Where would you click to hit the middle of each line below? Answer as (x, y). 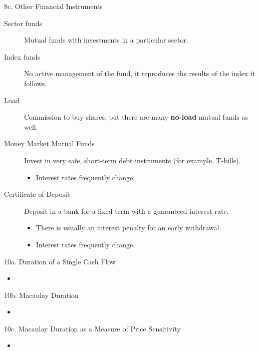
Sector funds (23, 23)
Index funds (22, 56)
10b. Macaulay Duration (41, 295)
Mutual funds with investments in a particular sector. (106, 40)
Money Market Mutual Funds (49, 143)
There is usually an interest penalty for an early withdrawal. (128, 228)
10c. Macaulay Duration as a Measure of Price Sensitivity (92, 328)
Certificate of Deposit (37, 194)
